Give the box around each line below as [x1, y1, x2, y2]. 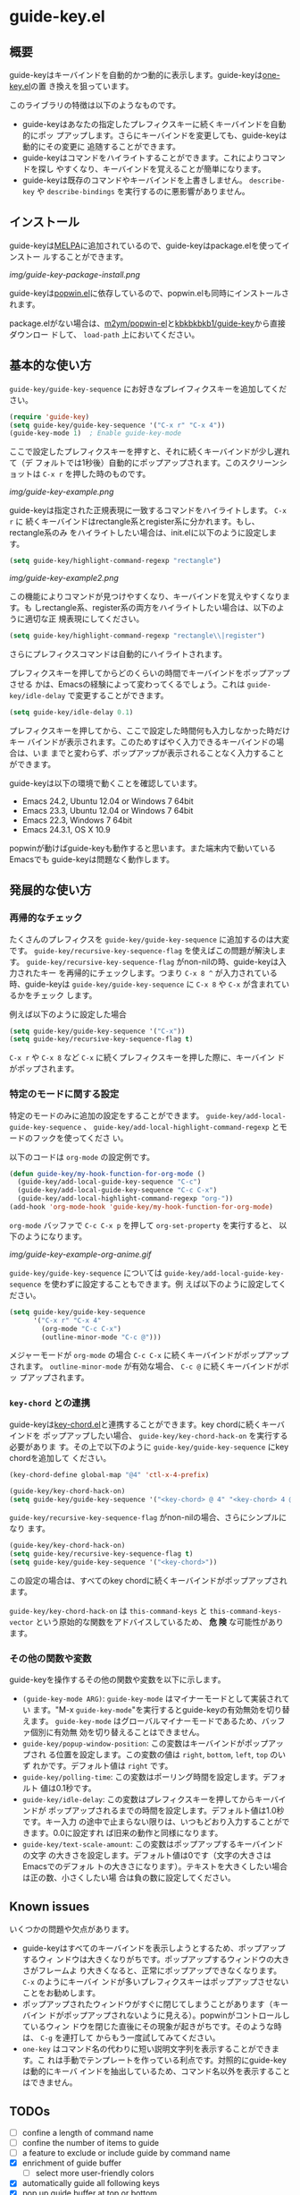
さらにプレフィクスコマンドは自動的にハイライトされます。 [9, 649, 228, 659]
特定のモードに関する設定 [9, 1088, 120, 1100]
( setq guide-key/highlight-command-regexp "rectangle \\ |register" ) [9, 631, 266, 641]
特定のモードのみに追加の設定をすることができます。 [9, 1110, 204, 1121]
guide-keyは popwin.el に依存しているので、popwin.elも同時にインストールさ [9, 287, 290, 298]
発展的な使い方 [9, 883, 92, 898]
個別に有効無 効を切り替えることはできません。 [29, 1727, 204, 1738]
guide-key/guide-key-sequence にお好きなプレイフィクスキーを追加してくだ [9, 383, 287, 394]
